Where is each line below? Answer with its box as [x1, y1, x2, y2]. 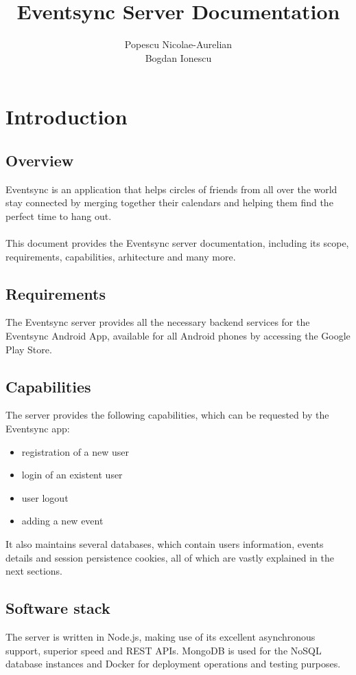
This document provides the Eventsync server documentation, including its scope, [5, 236, 349, 250]
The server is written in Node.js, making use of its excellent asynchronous [5, 630, 316, 643]
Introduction [5, 102, 128, 131]
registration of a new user [21, 444, 130, 458]
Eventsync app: [5, 421, 70, 436]
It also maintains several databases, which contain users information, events [5, 537, 324, 551]
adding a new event [21, 513, 104, 528]
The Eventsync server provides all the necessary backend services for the [5, 315, 310, 329]
